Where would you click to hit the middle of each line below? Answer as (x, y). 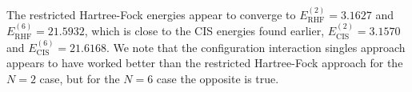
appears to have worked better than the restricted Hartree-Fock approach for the (205, 63)
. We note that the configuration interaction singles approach (256, 47)
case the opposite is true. (218, 78)
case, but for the (80, 78)
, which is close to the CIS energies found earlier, (204, 31)
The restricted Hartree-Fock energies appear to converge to (151, 14)
